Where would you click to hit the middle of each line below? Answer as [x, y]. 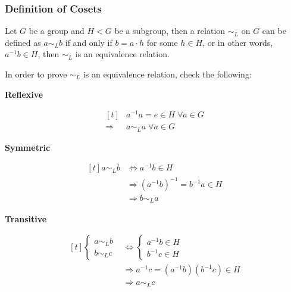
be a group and [57, 31]
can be [274, 31]
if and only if [89, 42]
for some [162, 42]
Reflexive [24, 94]
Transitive [26, 218]
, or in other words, [238, 42]
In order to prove [36, 74]
